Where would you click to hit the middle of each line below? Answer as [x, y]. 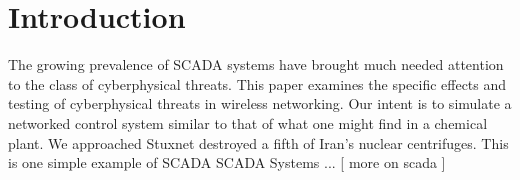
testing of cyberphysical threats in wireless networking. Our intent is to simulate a [260, 103]
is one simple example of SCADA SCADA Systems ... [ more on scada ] [227, 162]
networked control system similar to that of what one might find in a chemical [248, 122]
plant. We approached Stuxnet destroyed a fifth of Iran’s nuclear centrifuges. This [258, 142]
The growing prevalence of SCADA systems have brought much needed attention [256, 64]
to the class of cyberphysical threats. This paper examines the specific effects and [257, 83]
